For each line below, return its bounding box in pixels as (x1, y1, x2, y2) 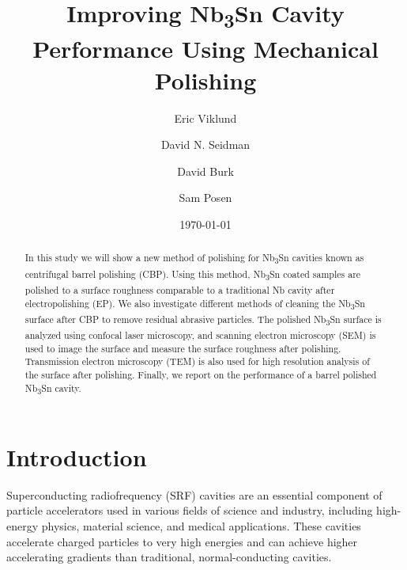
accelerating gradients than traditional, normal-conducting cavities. (6, 549, 332, 565)
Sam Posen (179, 189, 232, 206)
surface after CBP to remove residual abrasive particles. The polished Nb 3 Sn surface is (24, 312, 382, 329)
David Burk (177, 162, 234, 179)
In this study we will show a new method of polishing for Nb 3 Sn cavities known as (24, 251, 364, 267)
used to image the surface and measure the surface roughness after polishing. (24, 341, 341, 355)
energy (6, 518, 39, 534)
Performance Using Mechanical (32, 32, 379, 65)
